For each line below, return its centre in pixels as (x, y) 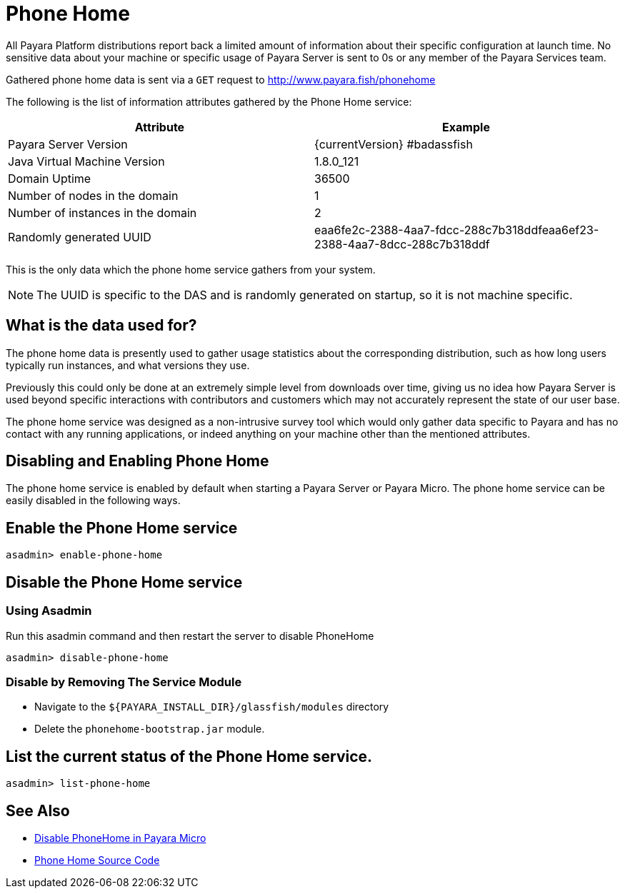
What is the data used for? (101, 326)
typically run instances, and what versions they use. (128, 365)
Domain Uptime (50, 178)
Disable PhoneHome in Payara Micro (120, 838)
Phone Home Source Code (97, 860)
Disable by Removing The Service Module (124, 682)
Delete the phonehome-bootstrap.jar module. (150, 729)
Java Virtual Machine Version (86, 161)
